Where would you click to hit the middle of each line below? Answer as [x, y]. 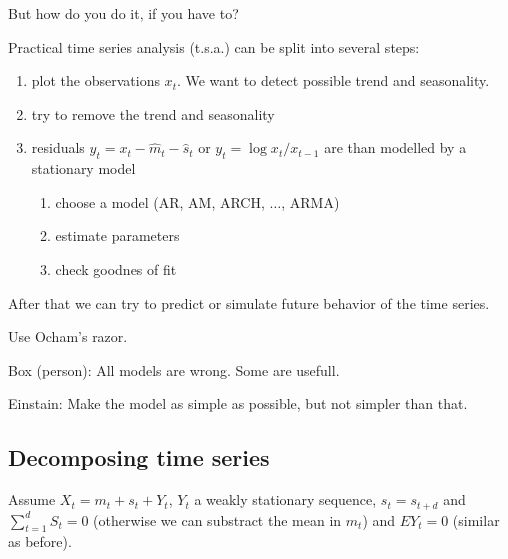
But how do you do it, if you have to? [123, 13]
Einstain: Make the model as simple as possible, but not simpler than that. [238, 403]
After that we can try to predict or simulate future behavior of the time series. [249, 302]
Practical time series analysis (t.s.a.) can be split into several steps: [214, 46]
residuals [58, 147]
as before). [40, 541]
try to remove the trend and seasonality [153, 113]
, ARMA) [310, 201]
